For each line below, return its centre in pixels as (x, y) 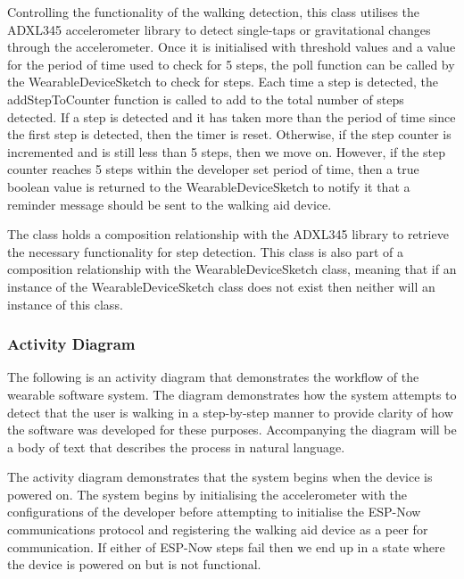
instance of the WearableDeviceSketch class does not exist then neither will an (221, 286)
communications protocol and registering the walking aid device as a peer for (218, 529)
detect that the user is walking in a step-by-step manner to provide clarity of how (230, 412)
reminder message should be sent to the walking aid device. (170, 204)
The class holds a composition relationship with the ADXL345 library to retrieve (228, 234)
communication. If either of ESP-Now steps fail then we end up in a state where (226, 546)
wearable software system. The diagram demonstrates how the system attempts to (232, 394)
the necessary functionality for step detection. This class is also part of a (206, 251)
